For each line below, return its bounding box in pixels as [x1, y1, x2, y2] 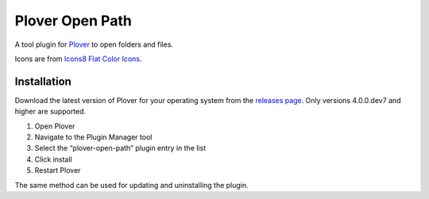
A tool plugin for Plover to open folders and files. [14, 40, 174, 49]
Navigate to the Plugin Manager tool [34, 132, 153, 142]
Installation [14, 75, 71, 88]
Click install [34, 155, 72, 164]
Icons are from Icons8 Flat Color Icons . [14, 54, 142, 63]
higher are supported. [14, 107, 87, 117]
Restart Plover [34, 166, 81, 175]
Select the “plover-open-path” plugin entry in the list [34, 144, 207, 153]
